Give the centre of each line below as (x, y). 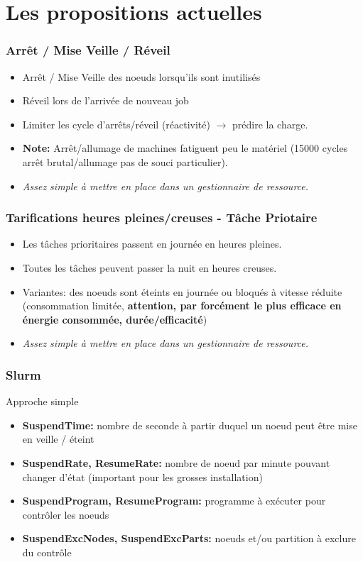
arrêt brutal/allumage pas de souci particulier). (125, 161)
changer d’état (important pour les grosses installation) (142, 476)
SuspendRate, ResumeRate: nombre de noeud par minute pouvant (176, 462)
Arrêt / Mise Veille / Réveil (88, 50)
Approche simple (42, 401)
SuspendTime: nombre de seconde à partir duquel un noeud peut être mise (190, 425)
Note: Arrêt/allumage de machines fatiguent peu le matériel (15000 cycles (185, 148)
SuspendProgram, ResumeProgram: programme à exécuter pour (174, 501)
